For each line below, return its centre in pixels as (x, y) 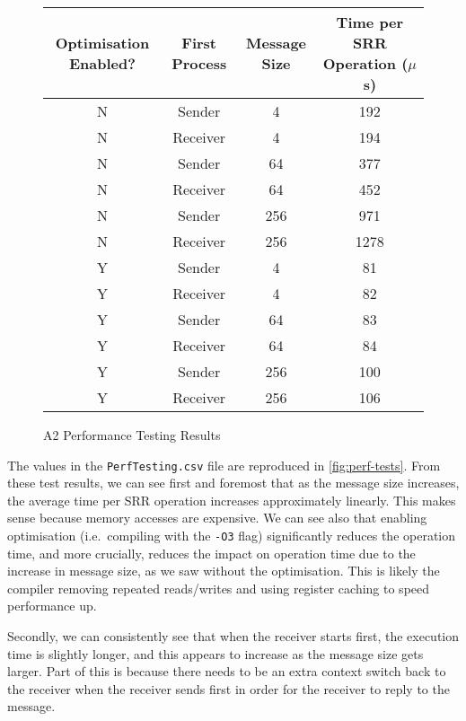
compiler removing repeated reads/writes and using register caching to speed (219, 588)
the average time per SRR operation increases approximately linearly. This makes (232, 500)
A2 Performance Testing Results (132, 435)
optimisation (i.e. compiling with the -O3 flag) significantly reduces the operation (232, 536)
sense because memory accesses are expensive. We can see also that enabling (217, 518)
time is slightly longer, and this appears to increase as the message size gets (215, 653)
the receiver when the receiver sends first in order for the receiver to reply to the (229, 688)
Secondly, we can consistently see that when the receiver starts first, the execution (233, 636)
